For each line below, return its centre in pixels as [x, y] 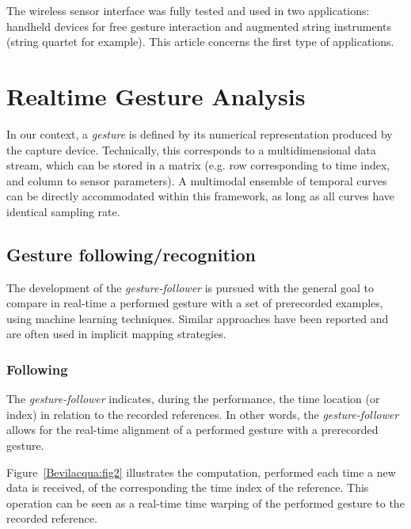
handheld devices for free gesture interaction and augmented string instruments [199, 26]
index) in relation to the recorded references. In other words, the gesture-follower [203, 414]
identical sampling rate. [63, 211]
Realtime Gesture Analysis [156, 95]
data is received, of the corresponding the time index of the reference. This [188, 487]
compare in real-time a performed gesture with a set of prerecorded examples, [195, 303]
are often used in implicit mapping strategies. [116, 334]
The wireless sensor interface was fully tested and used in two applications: [188, 10]
